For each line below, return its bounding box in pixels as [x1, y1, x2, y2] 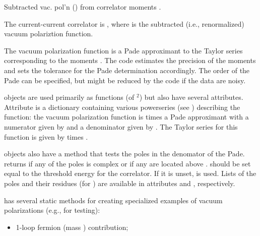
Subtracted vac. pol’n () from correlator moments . [4, 2, 161, 12]
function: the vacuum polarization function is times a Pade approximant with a [4, 111, 249, 122]
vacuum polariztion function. [4, 28, 93, 39]
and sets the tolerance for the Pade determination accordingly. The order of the [4, 65, 250, 75]
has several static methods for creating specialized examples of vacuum [4, 195, 223, 205]
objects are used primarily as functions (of [4, 92, 135, 102]
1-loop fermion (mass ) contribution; [16, 221, 128, 232]
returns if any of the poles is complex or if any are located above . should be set [4, 158, 251, 168]
